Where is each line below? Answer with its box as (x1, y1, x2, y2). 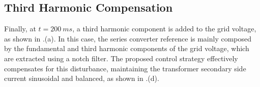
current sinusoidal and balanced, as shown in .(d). (4, 73, 159, 83)
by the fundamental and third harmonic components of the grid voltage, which (4, 43, 249, 54)
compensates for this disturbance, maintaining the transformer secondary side (4, 63, 246, 73)
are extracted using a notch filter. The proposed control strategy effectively (4, 53, 238, 63)
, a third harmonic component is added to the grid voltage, (72, 23, 256, 34)
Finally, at (4, 23, 36, 34)
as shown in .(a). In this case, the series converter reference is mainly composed (4, 33, 252, 43)
